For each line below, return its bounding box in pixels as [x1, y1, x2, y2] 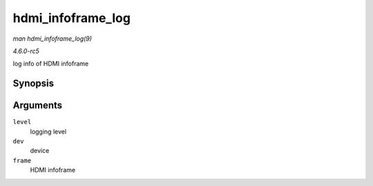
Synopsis [12, 78, 55, 90]
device [30, 147, 50, 155]
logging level [30, 127, 67, 136]
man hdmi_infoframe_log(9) [12, 34, 93, 43]
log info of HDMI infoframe [12, 59, 89, 68]
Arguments [12, 100, 63, 112]
